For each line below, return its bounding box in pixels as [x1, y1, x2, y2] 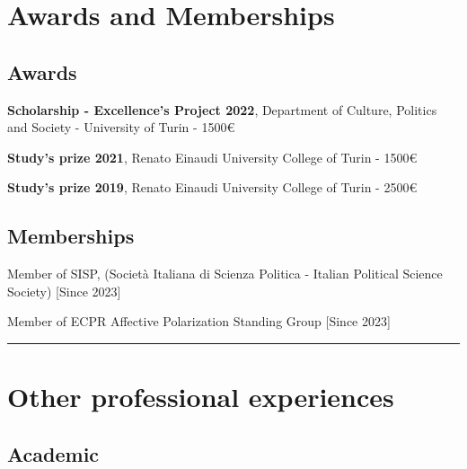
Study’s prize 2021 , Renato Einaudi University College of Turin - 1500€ [7, 147, 418, 166]
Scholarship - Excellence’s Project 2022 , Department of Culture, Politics [7, 100, 437, 119]
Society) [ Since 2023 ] [7, 281, 121, 300]
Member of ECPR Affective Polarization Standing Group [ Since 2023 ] [7, 312, 391, 331]
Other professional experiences [7, 378, 394, 415]
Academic [7, 439, 100, 467]
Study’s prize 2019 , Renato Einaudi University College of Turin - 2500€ [7, 178, 418, 197]
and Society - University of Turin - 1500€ [7, 118, 235, 137]
